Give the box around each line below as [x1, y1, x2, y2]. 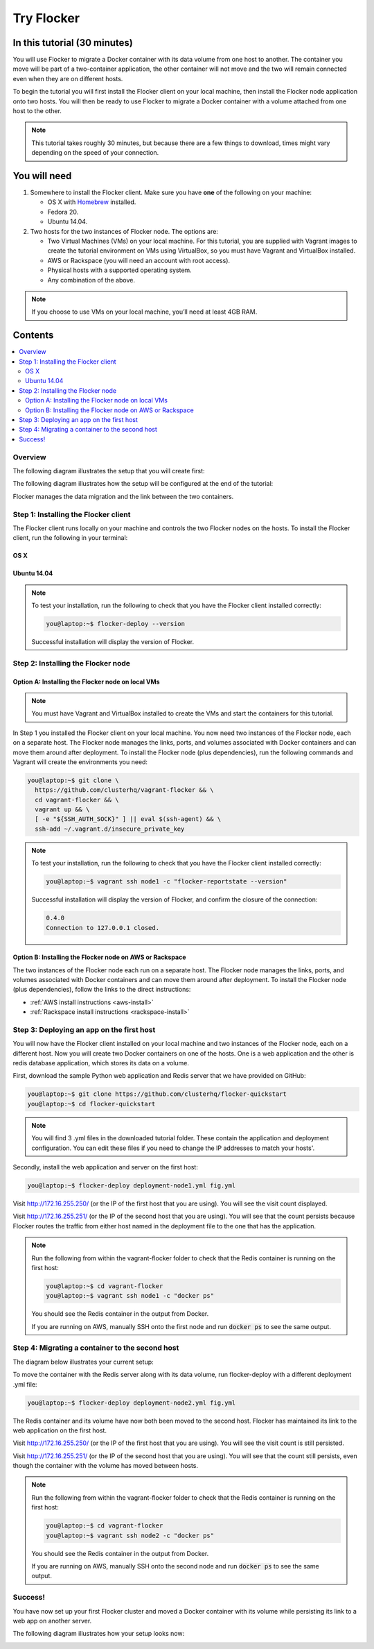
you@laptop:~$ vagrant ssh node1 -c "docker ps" [46, 1292, 215, 1300]
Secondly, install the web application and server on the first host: [12, 1162, 199, 1171]
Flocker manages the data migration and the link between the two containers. [12, 492, 234, 500]
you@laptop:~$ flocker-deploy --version [46, 620, 185, 628]
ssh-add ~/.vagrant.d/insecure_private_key [35, 824, 185, 833]
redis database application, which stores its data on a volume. [12, 1059, 190, 1067]
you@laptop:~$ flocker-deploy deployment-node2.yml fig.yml [27, 1398, 236, 1407]
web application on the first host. [12, 1426, 107, 1435]
